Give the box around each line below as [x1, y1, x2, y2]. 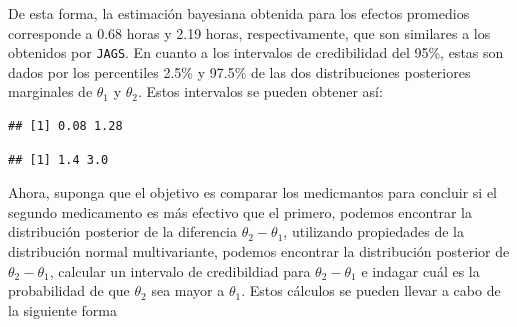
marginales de [8, 81, 93, 102]
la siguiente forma [8, 299, 118, 320]
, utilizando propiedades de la [283, 221, 464, 242]
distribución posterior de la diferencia [8, 221, 238, 242]
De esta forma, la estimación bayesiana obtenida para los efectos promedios [8, 3, 470, 23]
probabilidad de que [8, 280, 130, 301]
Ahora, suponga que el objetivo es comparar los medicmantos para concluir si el [8, 182, 498, 203]
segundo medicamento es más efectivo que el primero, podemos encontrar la [8, 201, 472, 222]
